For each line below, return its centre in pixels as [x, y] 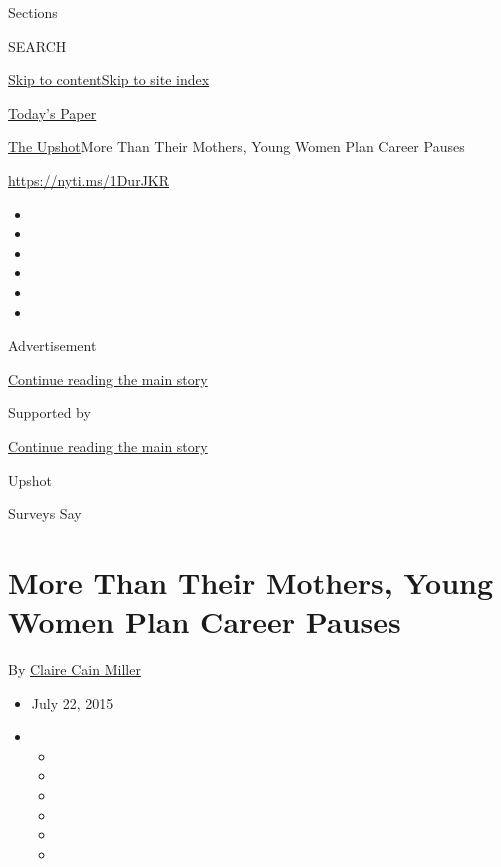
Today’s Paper [52, 112]
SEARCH [37, 45]
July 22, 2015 [72, 702]
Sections [33, 12]
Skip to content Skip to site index [109, 79]
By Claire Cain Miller [74, 669]
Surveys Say [45, 513]
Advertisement [52, 345]
